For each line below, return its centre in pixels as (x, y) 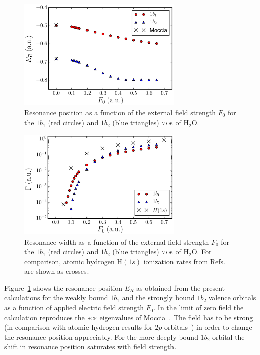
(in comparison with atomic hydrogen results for (78, 327)
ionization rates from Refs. (184, 261)
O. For (201, 251)
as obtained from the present (180, 287)
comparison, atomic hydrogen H (73, 261)
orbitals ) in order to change (208, 327)
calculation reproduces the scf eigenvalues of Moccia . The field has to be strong (129, 317)
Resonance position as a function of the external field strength (120, 112)
